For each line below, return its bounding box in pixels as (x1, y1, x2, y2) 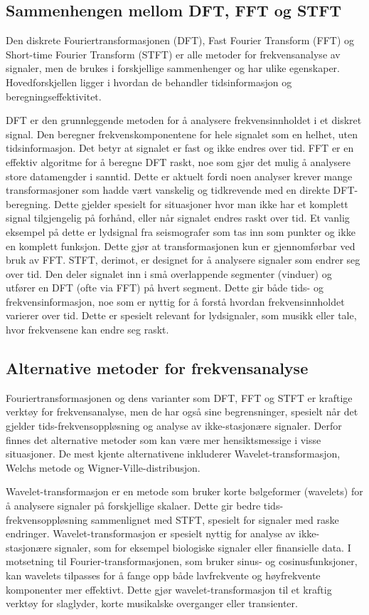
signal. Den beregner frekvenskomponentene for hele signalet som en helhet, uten (6, 126, 358, 141)
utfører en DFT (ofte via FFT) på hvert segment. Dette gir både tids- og (6, 280, 323, 295)
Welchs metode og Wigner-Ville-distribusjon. (6, 460, 200, 475)
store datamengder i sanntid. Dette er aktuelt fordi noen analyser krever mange (6, 168, 353, 183)
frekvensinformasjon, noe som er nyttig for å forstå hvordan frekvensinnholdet (6, 294, 345, 309)
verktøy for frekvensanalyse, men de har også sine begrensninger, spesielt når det (6, 404, 358, 419)
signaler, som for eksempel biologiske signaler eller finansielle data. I (55, 539, 351, 554)
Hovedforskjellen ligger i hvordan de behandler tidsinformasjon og (6, 74, 292, 89)
